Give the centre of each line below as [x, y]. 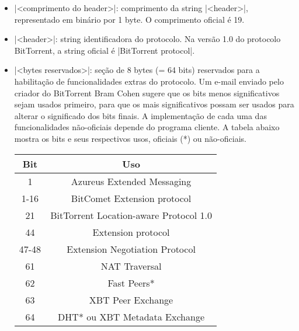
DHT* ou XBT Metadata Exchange [131, 316]
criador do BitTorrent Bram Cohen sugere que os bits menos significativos [147, 93]
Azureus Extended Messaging [131, 181]
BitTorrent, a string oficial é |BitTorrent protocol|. [105, 50]
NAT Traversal [131, 266]
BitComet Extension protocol [131, 198]
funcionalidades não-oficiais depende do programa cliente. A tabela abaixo [147, 127]
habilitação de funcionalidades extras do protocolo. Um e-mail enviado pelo [149, 81]
